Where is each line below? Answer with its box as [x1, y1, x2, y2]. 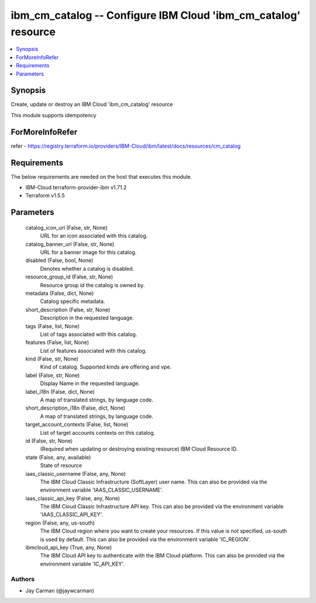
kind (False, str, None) [25, 355, 79, 363]
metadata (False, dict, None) [25, 289, 94, 297]
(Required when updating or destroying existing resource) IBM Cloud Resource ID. [40, 445, 238, 452]
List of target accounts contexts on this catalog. [40, 429, 155, 436]
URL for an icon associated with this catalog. [40, 232, 148, 240]
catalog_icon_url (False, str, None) [25, 224, 108, 231]
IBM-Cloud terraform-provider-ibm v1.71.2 [25, 184, 127, 191]
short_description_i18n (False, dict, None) [25, 404, 126, 411]
